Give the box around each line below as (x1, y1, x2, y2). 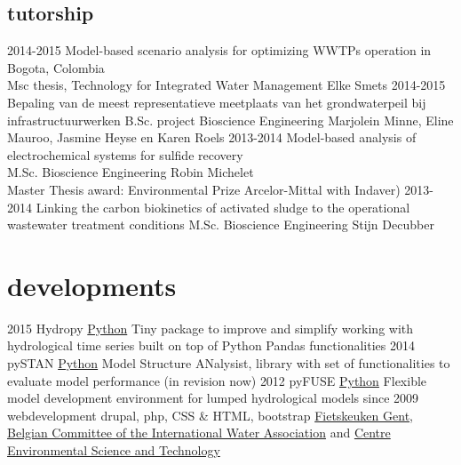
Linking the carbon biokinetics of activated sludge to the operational (36, 197, 410, 216)
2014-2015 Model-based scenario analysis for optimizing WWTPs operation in (7, 41, 432, 60)
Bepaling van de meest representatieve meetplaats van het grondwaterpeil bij (7, 92, 426, 111)
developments (7, 267, 177, 303)
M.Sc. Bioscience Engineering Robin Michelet (7, 163, 254, 181)
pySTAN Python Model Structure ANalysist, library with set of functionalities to (7, 354, 450, 373)
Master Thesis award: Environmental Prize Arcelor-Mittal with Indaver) (7, 180, 401, 198)
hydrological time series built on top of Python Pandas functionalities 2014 (7, 336, 415, 355)
